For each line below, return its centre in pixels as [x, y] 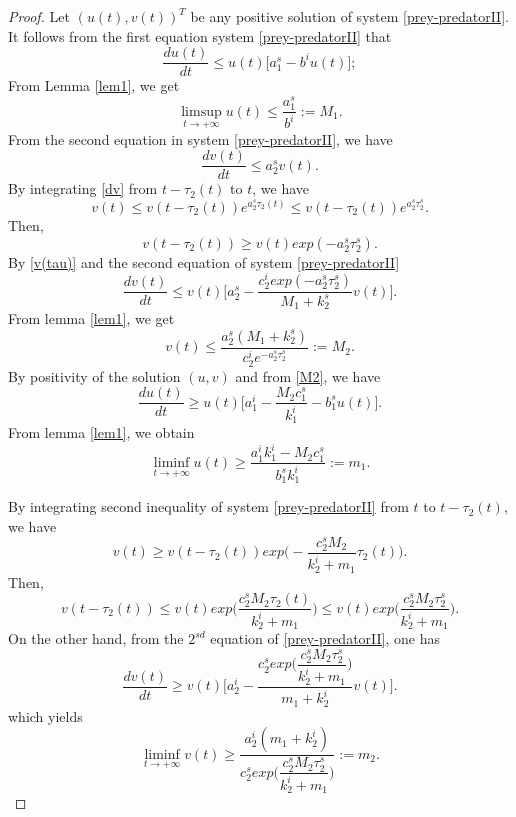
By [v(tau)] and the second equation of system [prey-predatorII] [204, 261]
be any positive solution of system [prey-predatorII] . [349, 16]
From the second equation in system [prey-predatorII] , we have [200, 138]
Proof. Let [39, 16]
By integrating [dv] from [83, 188]
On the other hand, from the [96, 638]
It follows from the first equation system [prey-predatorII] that [200, 35]
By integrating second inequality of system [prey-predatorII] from [208, 506]
